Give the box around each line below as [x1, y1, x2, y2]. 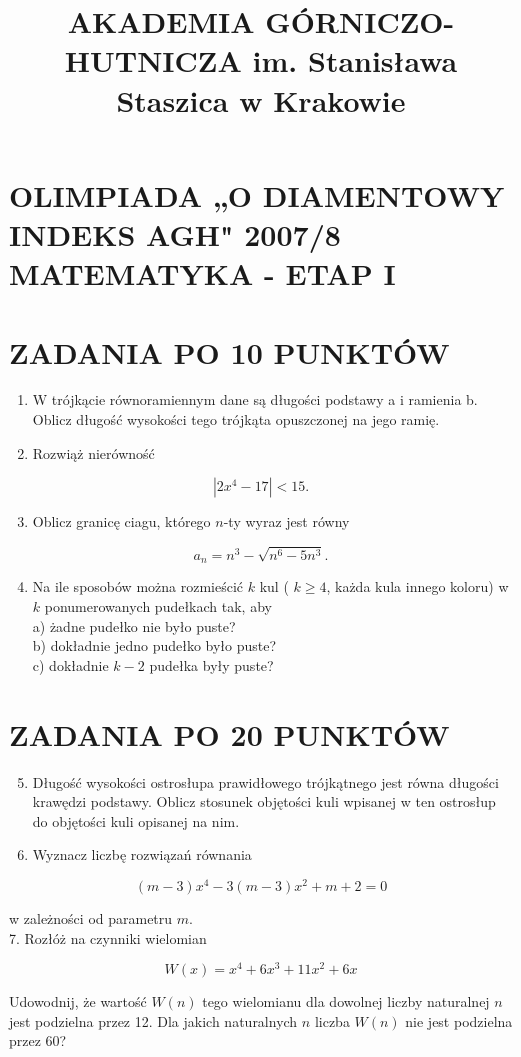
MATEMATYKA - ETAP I [9, 253, 396, 294]
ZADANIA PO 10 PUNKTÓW [9, 331, 450, 372]
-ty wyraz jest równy [223, 511, 350, 532]
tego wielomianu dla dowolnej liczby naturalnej [202, 991, 490, 1012]
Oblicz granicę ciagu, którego [32, 511, 211, 532]
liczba [314, 1010, 350, 1031]
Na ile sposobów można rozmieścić [32, 576, 244, 597]
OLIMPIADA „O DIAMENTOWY [9, 174, 505, 215]
